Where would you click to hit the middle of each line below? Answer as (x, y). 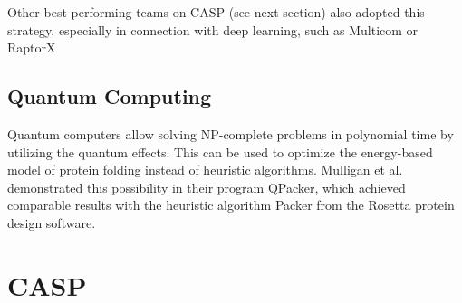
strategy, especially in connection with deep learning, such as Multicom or (213, 29)
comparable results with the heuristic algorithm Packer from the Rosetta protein (231, 205)
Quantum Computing (110, 96)
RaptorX (32, 47)
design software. (52, 222)
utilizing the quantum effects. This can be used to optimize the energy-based (220, 151)
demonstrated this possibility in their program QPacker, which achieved (207, 187)
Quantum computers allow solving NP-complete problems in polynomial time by (231, 133)
